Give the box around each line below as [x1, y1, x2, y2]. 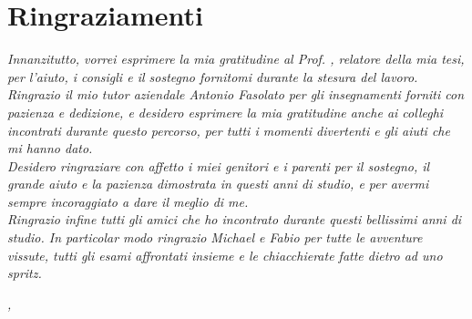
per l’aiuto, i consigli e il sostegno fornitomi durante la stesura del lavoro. [7, 67, 418, 86]
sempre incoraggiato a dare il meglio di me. [7, 191, 249, 211]
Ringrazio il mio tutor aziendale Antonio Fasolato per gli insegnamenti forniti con [7, 85, 465, 104]
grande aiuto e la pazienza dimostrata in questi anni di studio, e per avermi [7, 174, 429, 193]
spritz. [7, 263, 42, 283]
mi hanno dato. [7, 139, 93, 158]
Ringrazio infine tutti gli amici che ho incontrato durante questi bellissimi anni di [7, 210, 462, 229]
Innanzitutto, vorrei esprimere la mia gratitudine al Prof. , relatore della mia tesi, [7, 49, 465, 68]
